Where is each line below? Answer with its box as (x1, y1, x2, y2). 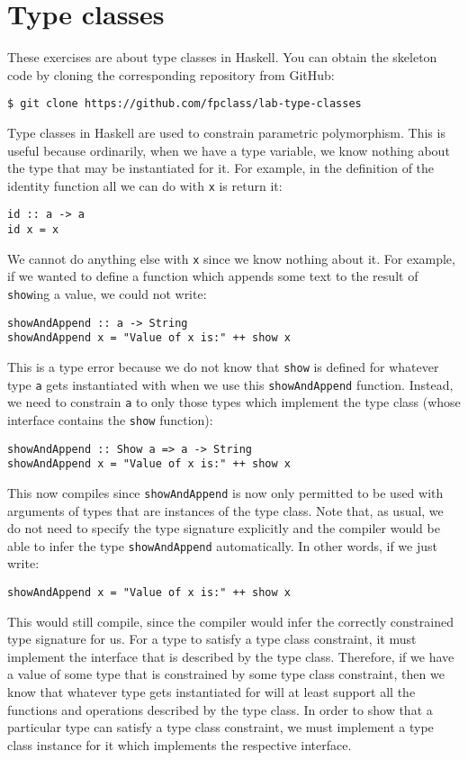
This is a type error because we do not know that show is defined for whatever (7, 357, 439, 375)
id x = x (7, 223, 59, 237)
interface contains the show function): (7, 410, 213, 429)
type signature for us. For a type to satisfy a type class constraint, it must (7, 629, 417, 648)
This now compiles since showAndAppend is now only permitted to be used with (7, 483, 444, 502)
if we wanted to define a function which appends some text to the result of (7, 267, 418, 285)
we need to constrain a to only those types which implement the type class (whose (7, 393, 461, 412)
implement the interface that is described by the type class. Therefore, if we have (7, 647, 454, 665)
